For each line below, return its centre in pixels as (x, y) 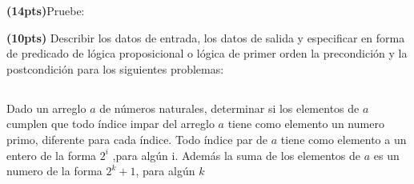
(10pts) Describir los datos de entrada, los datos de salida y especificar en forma (206, 37)
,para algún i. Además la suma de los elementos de (237, 155)
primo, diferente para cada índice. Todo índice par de (137, 139)
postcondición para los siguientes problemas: (115, 68)
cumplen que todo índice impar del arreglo (111, 124)
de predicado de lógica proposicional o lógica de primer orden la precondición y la (207, 53)
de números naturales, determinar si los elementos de (229, 108)
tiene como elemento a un (344, 139)
